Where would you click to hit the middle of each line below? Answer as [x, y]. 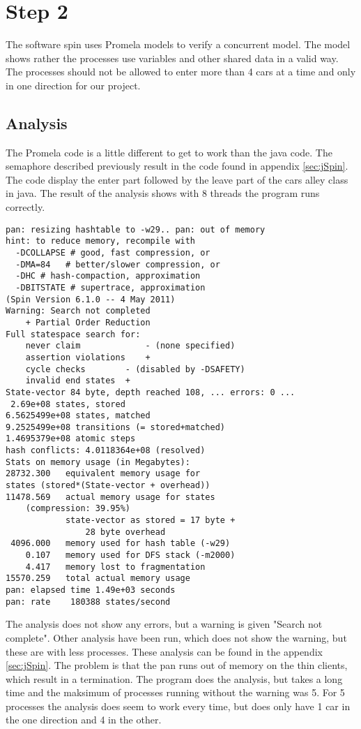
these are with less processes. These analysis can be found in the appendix [164, 651]
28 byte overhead [125, 532]
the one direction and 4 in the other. [84, 720]
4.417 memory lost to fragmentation [115, 567]
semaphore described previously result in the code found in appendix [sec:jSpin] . [177, 166]
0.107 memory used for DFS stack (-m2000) [130, 555]
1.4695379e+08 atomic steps [71, 439]
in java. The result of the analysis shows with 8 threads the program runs [163, 193]
